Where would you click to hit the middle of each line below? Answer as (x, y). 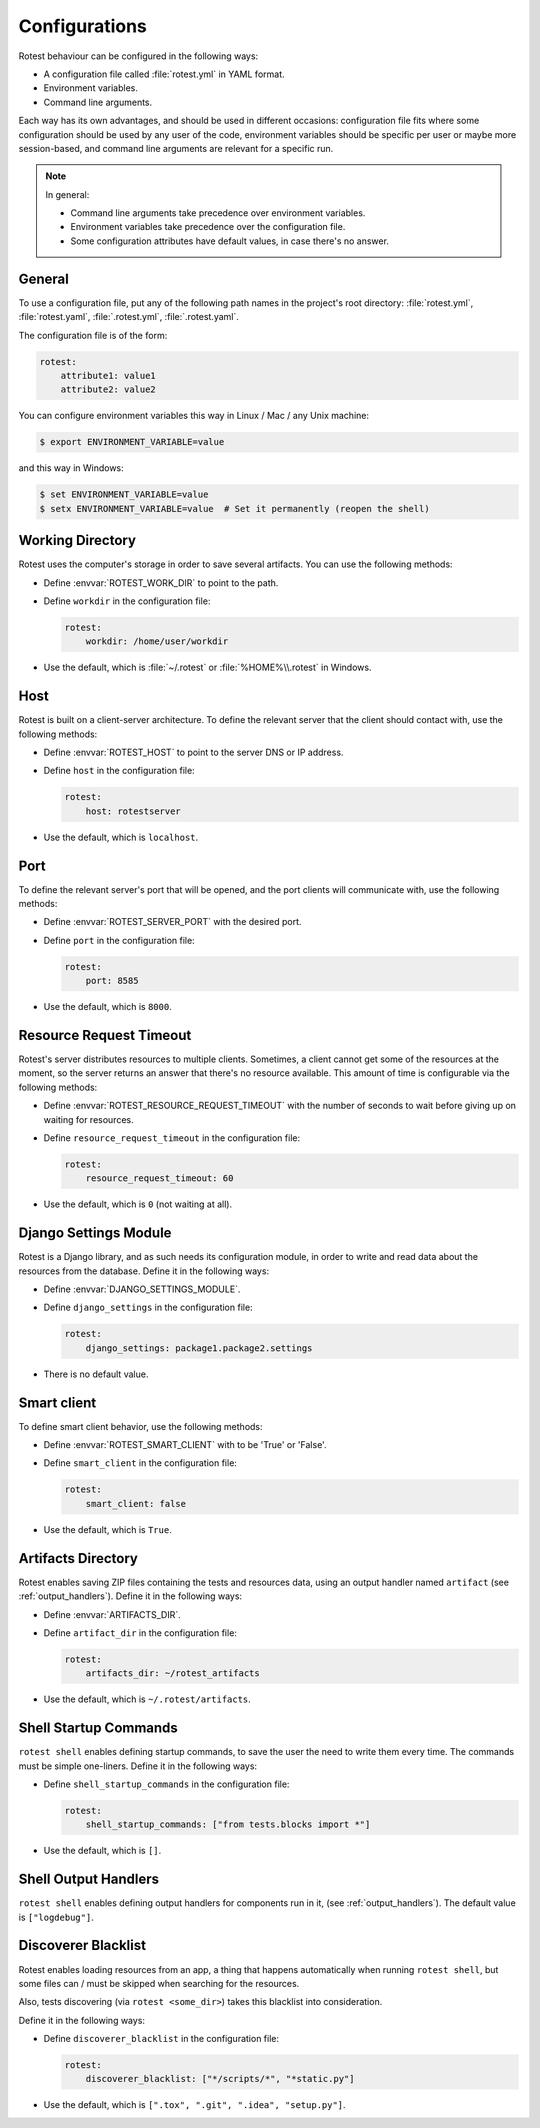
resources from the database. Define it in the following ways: (144, 1271)
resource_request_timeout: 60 (159, 1178)
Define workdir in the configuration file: (127, 601)
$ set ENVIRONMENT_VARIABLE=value (124, 494)
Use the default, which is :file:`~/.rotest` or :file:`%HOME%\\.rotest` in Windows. (207, 667)
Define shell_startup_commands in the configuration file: (166, 1784)
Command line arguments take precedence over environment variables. (218, 213)
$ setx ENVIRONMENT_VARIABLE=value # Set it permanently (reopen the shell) (234, 508)
